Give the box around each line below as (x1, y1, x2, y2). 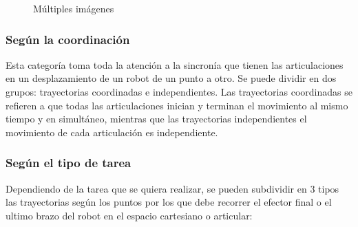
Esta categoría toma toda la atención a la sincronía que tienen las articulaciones (6, 57, 344, 72)
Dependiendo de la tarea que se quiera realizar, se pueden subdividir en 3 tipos (6, 181, 339, 195)
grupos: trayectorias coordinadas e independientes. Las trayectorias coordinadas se (6, 85, 352, 98)
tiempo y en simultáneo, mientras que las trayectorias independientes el (6, 111, 307, 126)
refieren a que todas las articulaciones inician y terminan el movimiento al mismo (6, 98, 348, 112)
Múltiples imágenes (33, 1, 114, 15)
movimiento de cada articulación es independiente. (6, 125, 218, 139)
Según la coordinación (6, 30, 130, 47)
